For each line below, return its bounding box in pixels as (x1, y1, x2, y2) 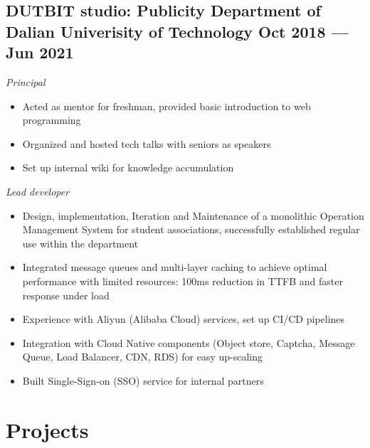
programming (22, 112, 81, 127)
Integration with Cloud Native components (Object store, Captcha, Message (22, 335, 355, 350)
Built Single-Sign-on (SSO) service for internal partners (22, 373, 264, 388)
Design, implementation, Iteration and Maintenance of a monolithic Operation (22, 208, 364, 223)
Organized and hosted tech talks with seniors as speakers (22, 136, 271, 151)
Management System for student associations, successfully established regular (22, 222, 360, 237)
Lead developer (6, 183, 70, 198)
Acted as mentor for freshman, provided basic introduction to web (22, 98, 311, 113)
